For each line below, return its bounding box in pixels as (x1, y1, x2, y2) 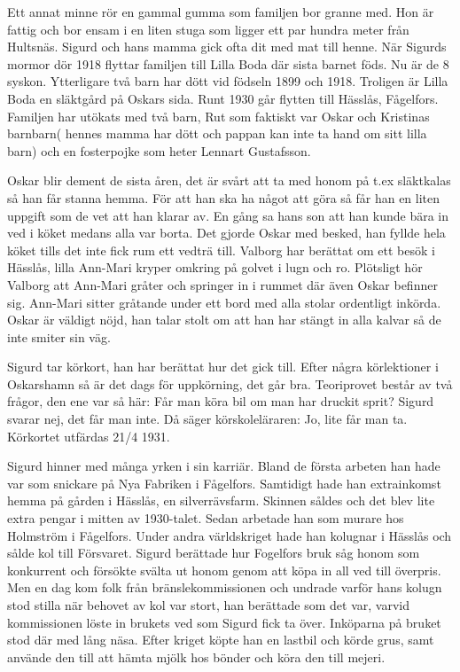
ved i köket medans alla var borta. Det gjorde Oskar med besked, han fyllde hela (7, 223, 446, 242)
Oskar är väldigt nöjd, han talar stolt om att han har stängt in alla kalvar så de (7, 310, 441, 329)
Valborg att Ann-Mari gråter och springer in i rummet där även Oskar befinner (7, 275, 438, 293)
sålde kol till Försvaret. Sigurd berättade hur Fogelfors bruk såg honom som (7, 543, 420, 562)
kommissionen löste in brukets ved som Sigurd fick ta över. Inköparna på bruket (7, 613, 441, 631)
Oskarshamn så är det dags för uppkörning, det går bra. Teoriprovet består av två (7, 374, 453, 393)
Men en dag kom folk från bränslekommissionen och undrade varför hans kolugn (7, 578, 442, 597)
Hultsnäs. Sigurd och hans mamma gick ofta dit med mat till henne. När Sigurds (7, 37, 447, 56)
